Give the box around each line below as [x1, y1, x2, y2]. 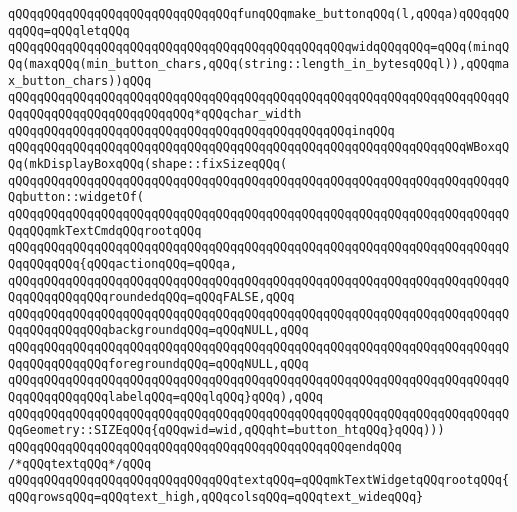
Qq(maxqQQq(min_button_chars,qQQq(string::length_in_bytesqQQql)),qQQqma [8, 56, 510, 71]
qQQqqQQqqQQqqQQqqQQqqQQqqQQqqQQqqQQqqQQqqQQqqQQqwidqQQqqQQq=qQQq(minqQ [8, 40, 510, 55]
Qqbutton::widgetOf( [8, 190, 145, 205]
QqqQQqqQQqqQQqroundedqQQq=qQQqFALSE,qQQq [8, 290, 295, 305]
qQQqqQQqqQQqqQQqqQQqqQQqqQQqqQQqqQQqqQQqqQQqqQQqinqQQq [8, 123, 395, 138]
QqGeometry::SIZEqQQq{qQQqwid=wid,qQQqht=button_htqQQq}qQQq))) [8, 423, 445, 438]
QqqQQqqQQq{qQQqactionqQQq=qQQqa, [8, 256, 238, 271]
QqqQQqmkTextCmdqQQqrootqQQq [8, 223, 202, 238]
